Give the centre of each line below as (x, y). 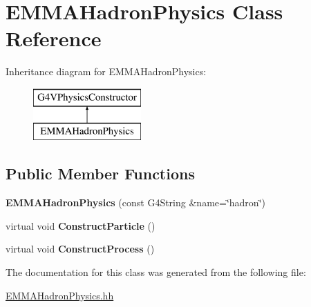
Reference (54, 38)
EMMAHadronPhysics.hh (60, 295)
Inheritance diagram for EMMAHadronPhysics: (106, 71)
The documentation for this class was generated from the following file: (156, 272)
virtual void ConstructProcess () (80, 249)
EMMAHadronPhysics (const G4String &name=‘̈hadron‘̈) (135, 202)
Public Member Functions (100, 174)
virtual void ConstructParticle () (81, 225)
